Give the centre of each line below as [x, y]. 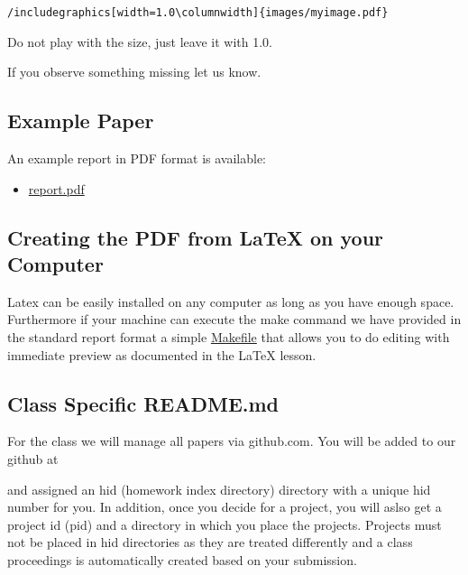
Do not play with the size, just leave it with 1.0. [140, 41]
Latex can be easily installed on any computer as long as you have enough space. [231, 301]
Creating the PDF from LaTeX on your [196, 237]
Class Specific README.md [143, 403]
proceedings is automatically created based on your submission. [182, 559]
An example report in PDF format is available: [137, 158]
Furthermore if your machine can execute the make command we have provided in [234, 319]
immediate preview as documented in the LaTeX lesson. [162, 354]
